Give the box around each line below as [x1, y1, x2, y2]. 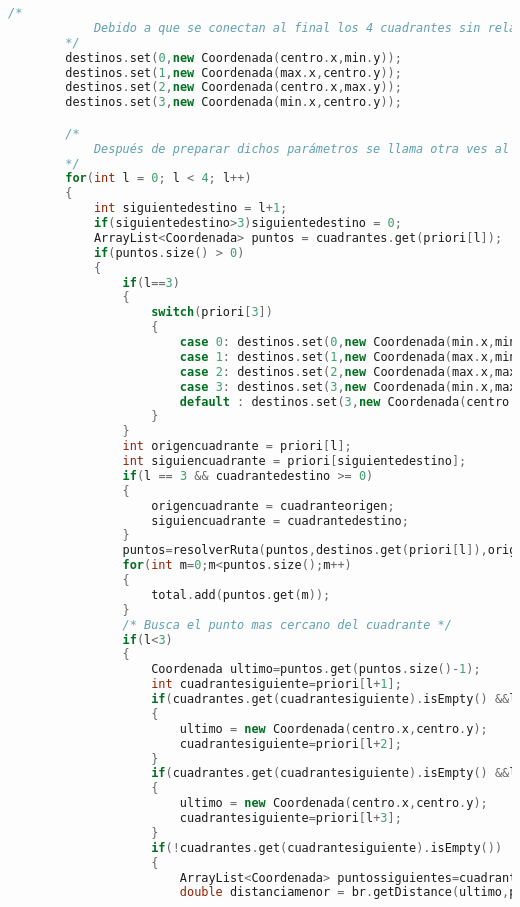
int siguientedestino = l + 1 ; [93, 201, 288, 216]
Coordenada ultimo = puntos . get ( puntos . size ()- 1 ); [151, 662, 481, 677]
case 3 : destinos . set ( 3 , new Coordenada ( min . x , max [179, 379, 517, 394]
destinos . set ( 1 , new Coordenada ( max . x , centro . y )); [65, 65, 402, 80]
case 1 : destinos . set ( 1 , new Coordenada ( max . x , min [179, 349, 517, 364]
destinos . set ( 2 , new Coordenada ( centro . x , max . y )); [65, 80, 402, 95]
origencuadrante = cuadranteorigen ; [151, 498, 395, 513]
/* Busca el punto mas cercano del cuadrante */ [122, 617, 452, 632]
